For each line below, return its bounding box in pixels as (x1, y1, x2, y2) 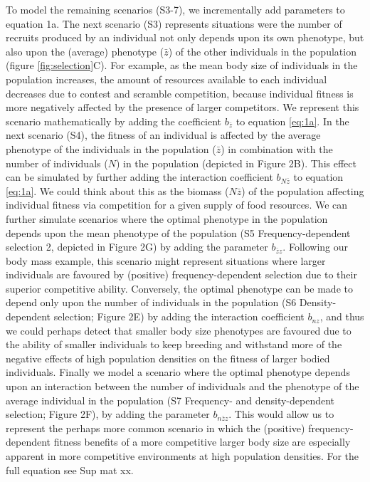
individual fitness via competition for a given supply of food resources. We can (6, 197, 348, 212)
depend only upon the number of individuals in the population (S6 (6, 295, 297, 310)
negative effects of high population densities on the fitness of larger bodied (6, 350, 330, 365)
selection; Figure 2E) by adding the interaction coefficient (53, 309, 305, 324)
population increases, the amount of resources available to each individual (6, 71, 327, 86)
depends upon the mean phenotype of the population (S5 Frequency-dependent (6, 225, 351, 240)
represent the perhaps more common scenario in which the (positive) (6, 420, 305, 435)
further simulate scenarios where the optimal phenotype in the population (6, 211, 328, 226)
